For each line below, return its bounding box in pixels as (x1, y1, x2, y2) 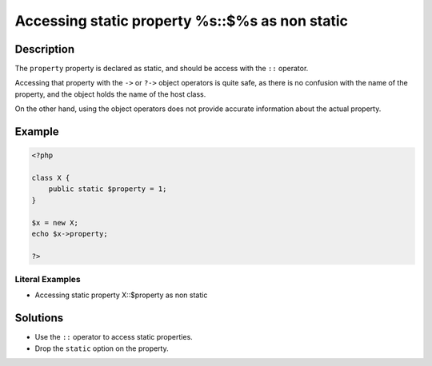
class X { (31, 173, 70, 183)
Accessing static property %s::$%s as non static (14, 12, 348, 30)
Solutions (14, 312, 64, 325)
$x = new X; (31, 218, 79, 227)
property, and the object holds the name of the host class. (14, 89, 206, 99)
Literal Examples (14, 274, 81, 285)
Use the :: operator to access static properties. (34, 332, 194, 342)
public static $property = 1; (48, 185, 167, 193)
